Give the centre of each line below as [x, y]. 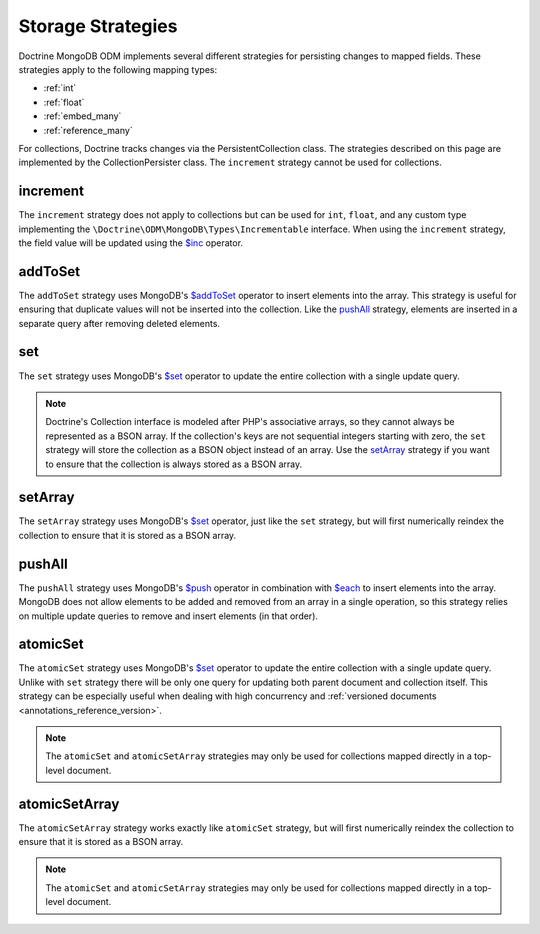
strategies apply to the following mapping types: [118, 69]
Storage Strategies [98, 26]
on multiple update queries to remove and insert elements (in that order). [168, 616]
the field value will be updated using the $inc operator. [131, 242]
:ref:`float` [64, 102]
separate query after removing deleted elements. [119, 323]
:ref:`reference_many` [88, 130]
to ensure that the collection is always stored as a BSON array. [174, 464]
